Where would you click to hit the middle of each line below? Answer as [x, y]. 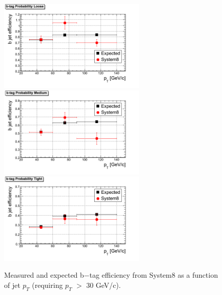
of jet [12, 285]
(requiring [47, 285]
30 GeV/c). [104, 285]
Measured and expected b [44, 275]
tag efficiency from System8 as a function [154, 275]
